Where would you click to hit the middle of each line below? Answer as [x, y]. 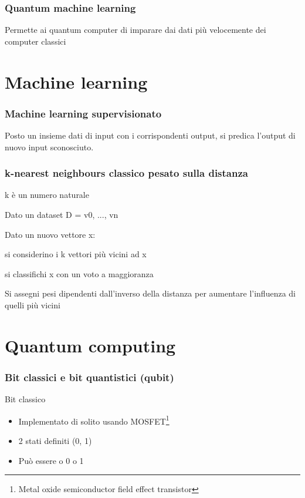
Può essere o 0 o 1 [51, 460]
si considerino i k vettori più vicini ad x [76, 254]
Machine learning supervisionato [83, 113]
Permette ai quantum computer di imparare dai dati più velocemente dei [135, 30]
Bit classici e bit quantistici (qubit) [89, 377]
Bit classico [25, 399]
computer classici [35, 41]
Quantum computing [90, 345]
